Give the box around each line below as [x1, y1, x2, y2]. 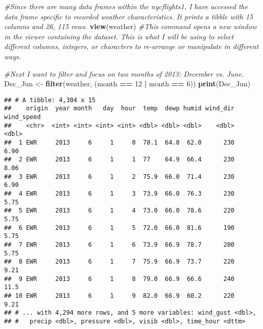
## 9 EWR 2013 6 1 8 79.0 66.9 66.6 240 [4, 275, 235, 283]
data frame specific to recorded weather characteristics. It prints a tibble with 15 [4, 11, 253, 21]
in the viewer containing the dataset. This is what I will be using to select [4, 31, 234, 41]
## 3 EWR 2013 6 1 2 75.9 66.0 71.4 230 [4, 173, 235, 180]
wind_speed [4, 113, 41, 121]
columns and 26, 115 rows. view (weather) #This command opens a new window [4, 21, 257, 32]
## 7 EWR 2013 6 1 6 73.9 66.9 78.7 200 [4, 241, 235, 248]
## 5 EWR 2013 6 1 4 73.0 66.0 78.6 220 [4, 207, 235, 215]
